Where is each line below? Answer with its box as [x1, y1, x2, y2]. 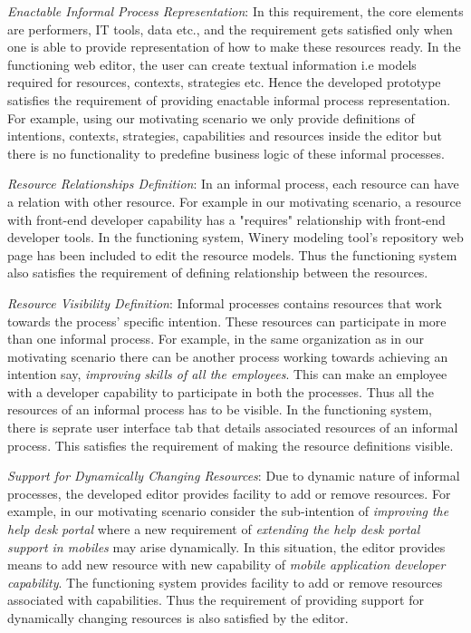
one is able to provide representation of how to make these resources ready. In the [7, 37, 461, 56]
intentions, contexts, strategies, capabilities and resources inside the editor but [7, 126, 442, 145]
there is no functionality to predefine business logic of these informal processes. [7, 143, 445, 162]
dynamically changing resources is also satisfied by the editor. [7, 609, 349, 627]
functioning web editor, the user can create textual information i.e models [7, 54, 417, 73]
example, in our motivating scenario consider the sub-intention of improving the [7, 502, 449, 521]
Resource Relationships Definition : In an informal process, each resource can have [7, 174, 459, 193]
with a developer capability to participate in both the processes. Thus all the [7, 382, 434, 401]
